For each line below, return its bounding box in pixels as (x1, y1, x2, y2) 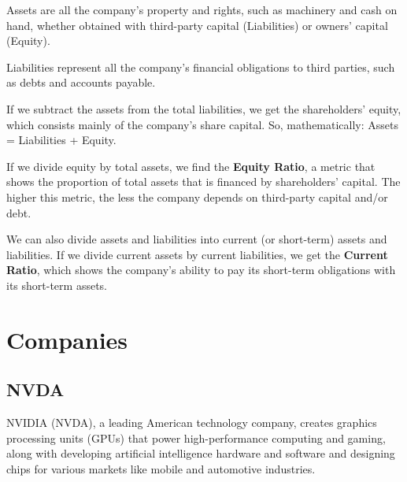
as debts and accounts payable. (6, 74, 156, 91)
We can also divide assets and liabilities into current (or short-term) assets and (6, 231, 387, 247)
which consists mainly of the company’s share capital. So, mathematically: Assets (6, 116, 399, 132)
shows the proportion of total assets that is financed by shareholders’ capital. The (6, 173, 401, 190)
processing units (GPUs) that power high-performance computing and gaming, (6, 429, 386, 446)
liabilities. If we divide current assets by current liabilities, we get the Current (6, 246, 388, 262)
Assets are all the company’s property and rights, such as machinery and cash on (6, 2, 398, 17)
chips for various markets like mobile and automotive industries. (6, 460, 316, 476)
